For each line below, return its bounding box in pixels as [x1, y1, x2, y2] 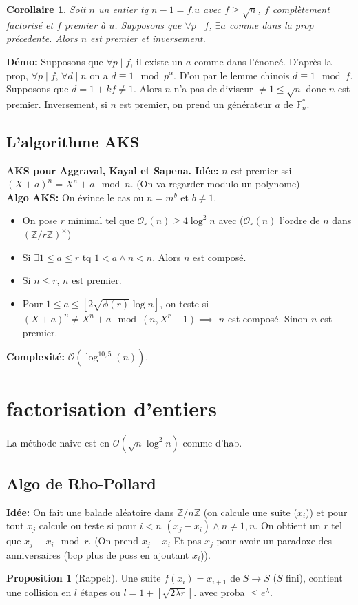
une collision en [6, 584, 72, 599]
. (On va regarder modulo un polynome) [130, 176, 300, 191]
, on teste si [160, 296, 209, 310]
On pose [22, 213, 58, 227]
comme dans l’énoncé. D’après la [193, 54, 332, 68]
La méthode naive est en [6, 435, 109, 449]
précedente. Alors [6, 31, 78, 45]
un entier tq [98, 2, 149, 16]
